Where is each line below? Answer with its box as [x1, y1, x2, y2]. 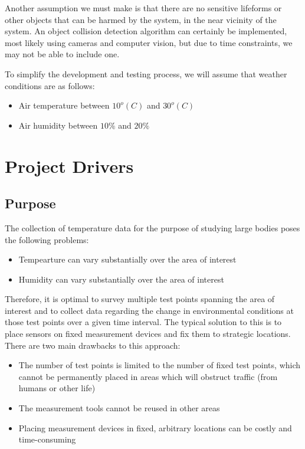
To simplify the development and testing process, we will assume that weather [5, 67, 287, 80]
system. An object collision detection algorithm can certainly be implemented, [5, 25, 287, 37]
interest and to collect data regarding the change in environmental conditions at [5, 304, 294, 316]
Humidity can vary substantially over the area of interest [18, 273, 224, 285]
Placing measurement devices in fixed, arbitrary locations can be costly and [18, 421, 292, 434]
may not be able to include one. [5, 48, 120, 60]
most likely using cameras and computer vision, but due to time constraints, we [5, 36, 293, 48]
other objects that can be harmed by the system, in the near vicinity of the [5, 13, 277, 25]
